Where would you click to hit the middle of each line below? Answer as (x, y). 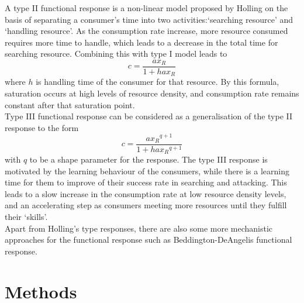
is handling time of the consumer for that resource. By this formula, (158, 82)
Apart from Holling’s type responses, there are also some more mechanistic (139, 228)
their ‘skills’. (26, 217)
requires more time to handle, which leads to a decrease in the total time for (141, 42)
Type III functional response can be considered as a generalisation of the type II (149, 116)
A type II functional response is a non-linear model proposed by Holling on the (146, 8)
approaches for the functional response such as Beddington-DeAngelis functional (148, 240)
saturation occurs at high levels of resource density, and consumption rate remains (152, 93)
